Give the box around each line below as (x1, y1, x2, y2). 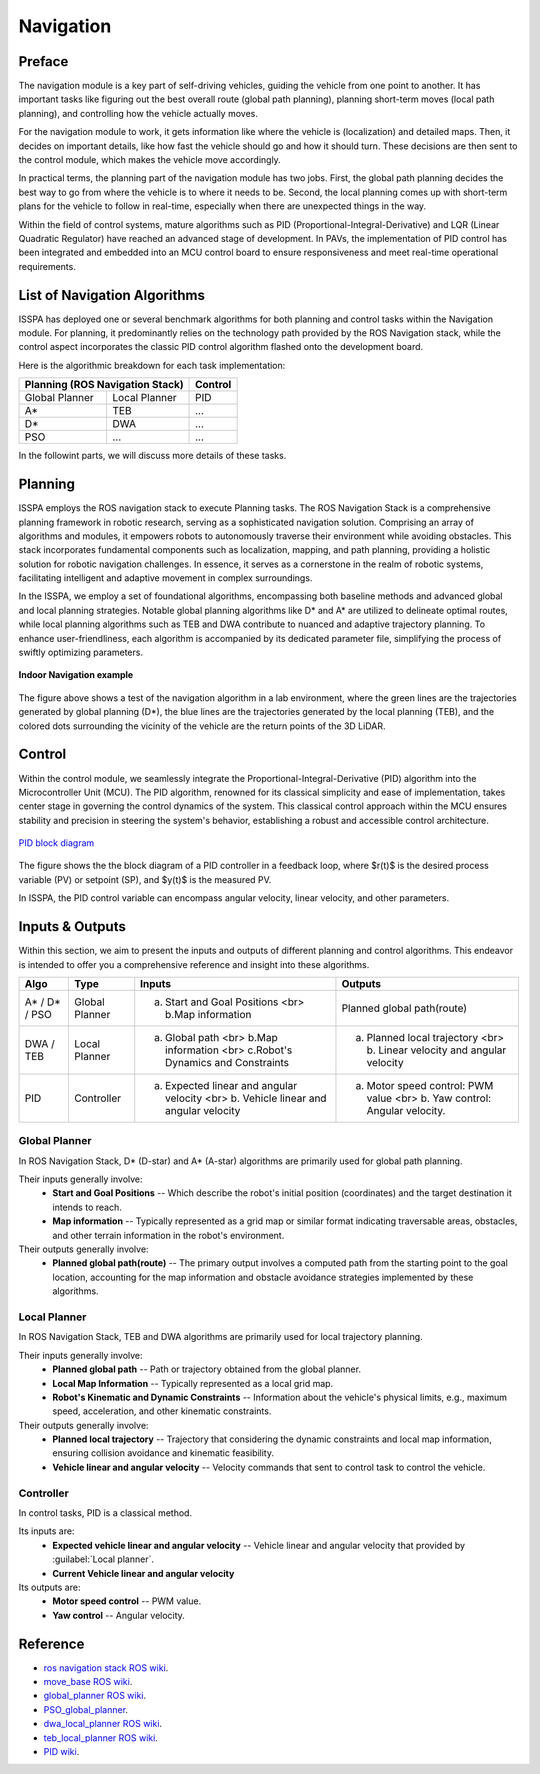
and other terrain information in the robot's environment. (52, 1229, 285, 1241)
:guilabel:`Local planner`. (52, 1553, 155, 1565)
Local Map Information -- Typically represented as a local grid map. (52, 1377, 334, 1389)
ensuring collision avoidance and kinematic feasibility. (52, 1447, 275, 1459)
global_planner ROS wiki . (43, 1690, 147, 1702)
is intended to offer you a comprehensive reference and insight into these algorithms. (18, 958, 370, 970)
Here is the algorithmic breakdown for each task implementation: (18, 359, 286, 371)
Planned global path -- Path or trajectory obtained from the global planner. (52, 1363, 362, 1375)
